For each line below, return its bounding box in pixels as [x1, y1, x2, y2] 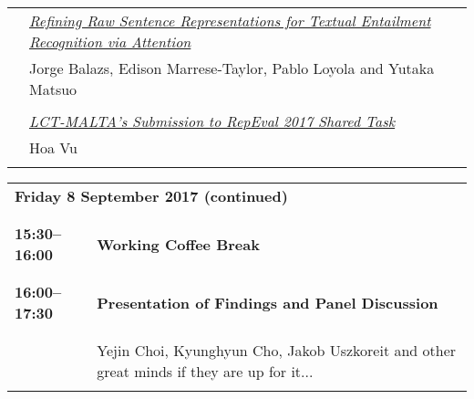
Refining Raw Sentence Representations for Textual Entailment [29, 10, 431, 31]
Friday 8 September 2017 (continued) [15, 185, 288, 206]
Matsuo [29, 79, 77, 100]
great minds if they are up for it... [97, 361, 314, 382]
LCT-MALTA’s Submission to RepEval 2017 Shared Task [29, 110, 396, 131]
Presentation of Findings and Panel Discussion [97, 291, 438, 313]
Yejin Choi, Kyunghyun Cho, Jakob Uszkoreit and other [97, 340, 457, 361]
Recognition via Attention [29, 31, 191, 52]
